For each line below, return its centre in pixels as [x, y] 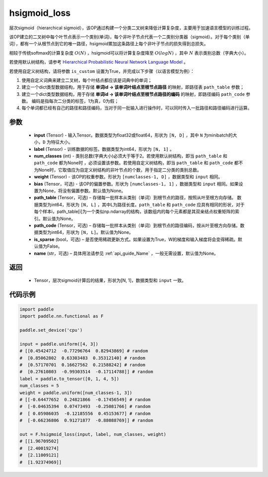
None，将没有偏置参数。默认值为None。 [84, 191]
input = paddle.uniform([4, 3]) [59, 344]
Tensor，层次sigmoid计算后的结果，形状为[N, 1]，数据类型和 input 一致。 [110, 280]
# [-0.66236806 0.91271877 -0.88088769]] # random [86, 420]
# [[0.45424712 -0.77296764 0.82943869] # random [84, 351]
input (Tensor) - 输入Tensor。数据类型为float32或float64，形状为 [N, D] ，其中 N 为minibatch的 [133, 135]
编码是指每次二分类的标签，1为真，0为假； [75, 101]
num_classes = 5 [39, 386]
